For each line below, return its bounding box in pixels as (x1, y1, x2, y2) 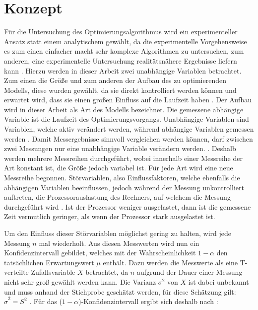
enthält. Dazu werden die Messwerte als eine (103, 257, 238, 267)
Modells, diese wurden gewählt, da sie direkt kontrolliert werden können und (4, 84, 237, 95)
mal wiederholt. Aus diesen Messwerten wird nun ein (39, 237, 199, 248)
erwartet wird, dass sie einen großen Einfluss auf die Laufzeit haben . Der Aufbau (4, 94, 252, 105)
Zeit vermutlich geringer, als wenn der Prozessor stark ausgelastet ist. (4, 211, 215, 222)
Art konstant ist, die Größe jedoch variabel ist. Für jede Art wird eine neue (4, 162, 233, 173)
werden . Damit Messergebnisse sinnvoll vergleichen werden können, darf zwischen (4, 133, 253, 144)
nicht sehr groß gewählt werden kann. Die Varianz (4, 276, 156, 287)
